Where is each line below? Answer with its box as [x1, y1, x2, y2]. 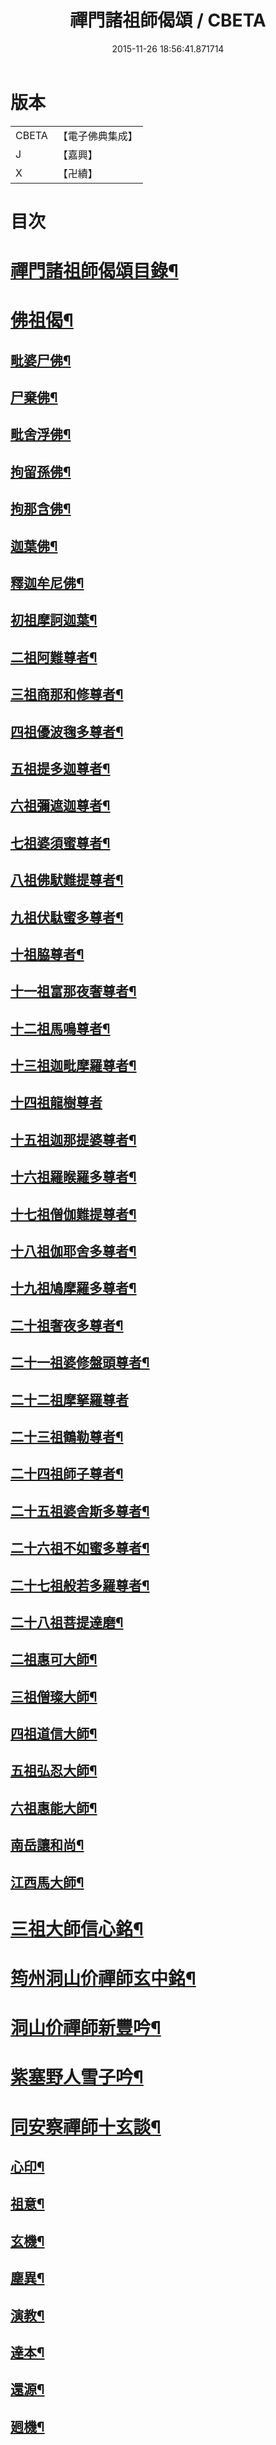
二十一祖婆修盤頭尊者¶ [10, 1354, 150, 1371]
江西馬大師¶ [10, 1874, 85, 1891]
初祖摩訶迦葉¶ [10, 612, 98, 629]
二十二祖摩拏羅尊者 [10, 1391, 129, 1408]
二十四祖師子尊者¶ [10, 1466, 124, 1483]
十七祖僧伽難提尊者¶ [10, 1206, 137, 1223]
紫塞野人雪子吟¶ [10, 2066, 144, 2089]
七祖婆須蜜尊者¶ [10, 834, 111, 851]
